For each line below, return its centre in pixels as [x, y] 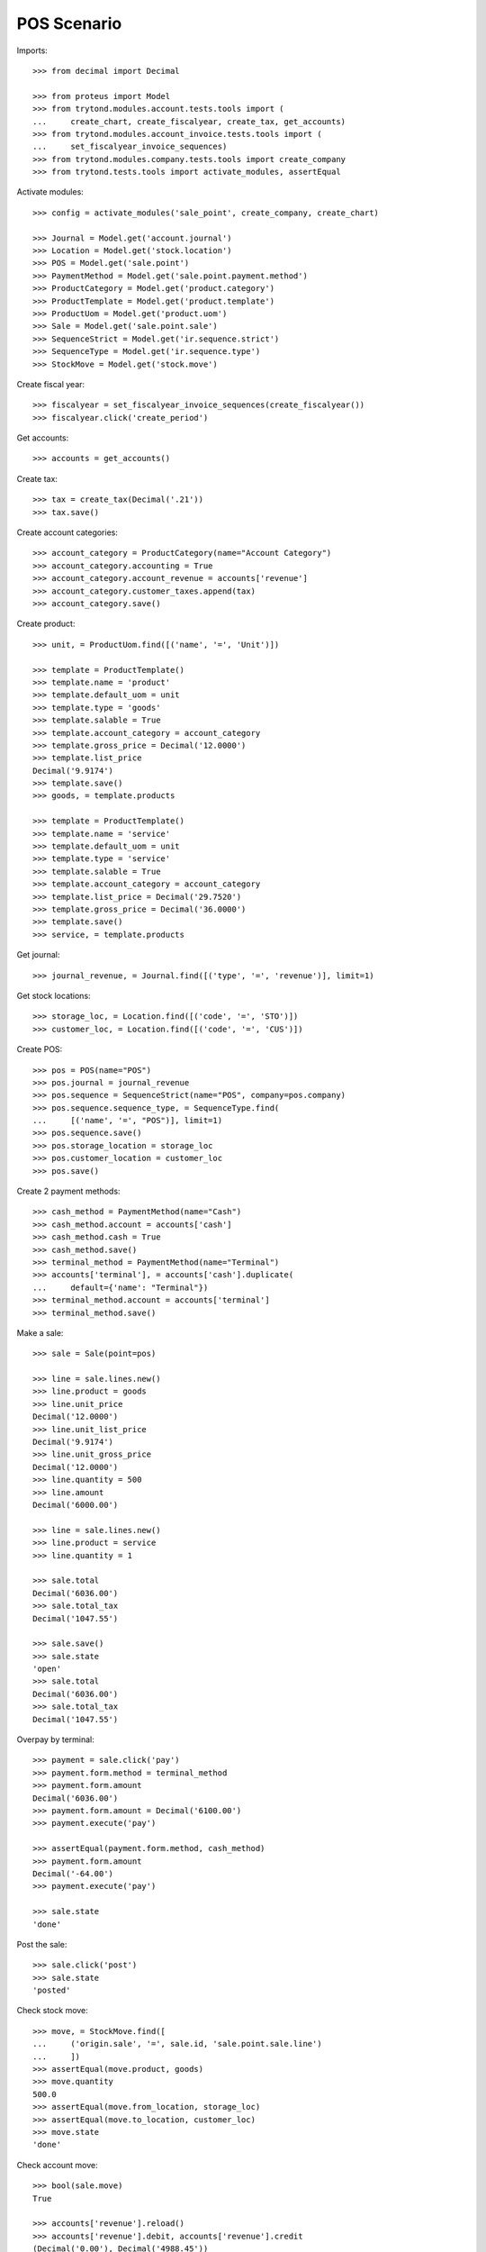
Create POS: [40, 1049]
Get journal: [38, 955]
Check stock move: [53, 2011]
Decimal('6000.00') [76, 1505]
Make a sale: [40, 1332]
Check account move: [57, 2165]
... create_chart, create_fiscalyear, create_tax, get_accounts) [189, 121]
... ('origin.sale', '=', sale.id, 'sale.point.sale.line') [178, 2044]
